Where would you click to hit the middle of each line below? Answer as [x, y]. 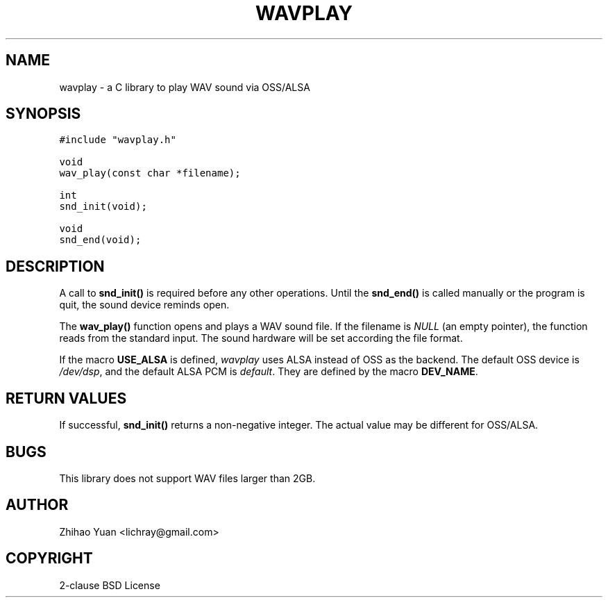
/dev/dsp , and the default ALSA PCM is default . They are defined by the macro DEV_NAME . [269, 372]
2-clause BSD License [110, 585]
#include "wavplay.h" [118, 140]
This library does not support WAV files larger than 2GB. [187, 478]
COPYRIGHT [49, 559]
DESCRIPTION [55, 266]
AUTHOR [37, 505]
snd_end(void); [100, 240]
